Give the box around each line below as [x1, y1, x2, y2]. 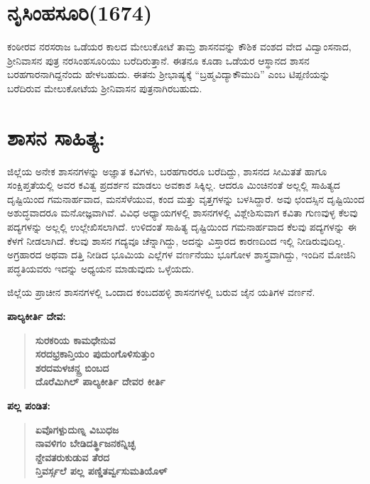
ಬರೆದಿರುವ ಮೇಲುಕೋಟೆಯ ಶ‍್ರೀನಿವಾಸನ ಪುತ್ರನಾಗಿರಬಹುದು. [7, 80, 202, 95]
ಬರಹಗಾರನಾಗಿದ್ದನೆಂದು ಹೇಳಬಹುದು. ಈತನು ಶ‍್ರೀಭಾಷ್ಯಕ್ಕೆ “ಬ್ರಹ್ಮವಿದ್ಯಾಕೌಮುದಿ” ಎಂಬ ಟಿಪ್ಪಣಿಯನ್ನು [7, 67, 330, 82]
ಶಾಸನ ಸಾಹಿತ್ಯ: [7, 122, 106, 151]
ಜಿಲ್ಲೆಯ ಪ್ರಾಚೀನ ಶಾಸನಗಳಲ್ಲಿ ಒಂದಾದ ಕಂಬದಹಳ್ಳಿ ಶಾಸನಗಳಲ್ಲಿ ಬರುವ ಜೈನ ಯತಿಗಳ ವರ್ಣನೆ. [7, 285, 315, 299]
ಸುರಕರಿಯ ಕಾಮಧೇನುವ [35, 332, 116, 347]
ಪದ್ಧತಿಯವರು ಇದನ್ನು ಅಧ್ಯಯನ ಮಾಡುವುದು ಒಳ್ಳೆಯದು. [7, 260, 195, 275]
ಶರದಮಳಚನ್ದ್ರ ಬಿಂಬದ [35, 360, 109, 375]
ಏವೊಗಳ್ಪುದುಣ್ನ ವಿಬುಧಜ [35, 422, 119, 436]
